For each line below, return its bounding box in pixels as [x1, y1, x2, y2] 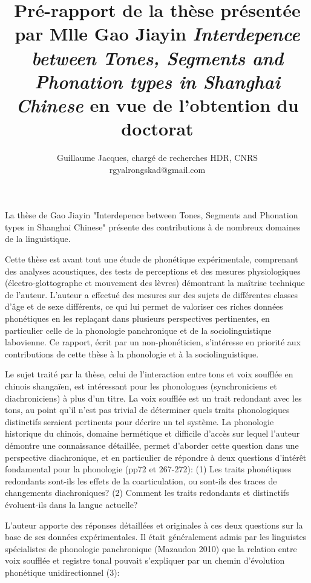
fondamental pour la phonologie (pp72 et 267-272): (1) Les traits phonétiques [5, 463, 292, 475]
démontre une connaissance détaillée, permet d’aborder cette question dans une [5, 438, 299, 451]
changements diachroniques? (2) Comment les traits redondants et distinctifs [5, 486, 289, 499]
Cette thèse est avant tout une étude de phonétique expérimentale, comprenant [5, 253, 298, 265]
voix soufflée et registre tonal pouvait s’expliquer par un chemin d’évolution [5, 554, 285, 567]
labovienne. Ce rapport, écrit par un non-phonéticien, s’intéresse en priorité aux [5, 336, 301, 348]
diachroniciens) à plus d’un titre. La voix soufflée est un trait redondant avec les [5, 391, 302, 404]
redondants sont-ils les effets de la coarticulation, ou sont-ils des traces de [5, 474, 277, 487]
